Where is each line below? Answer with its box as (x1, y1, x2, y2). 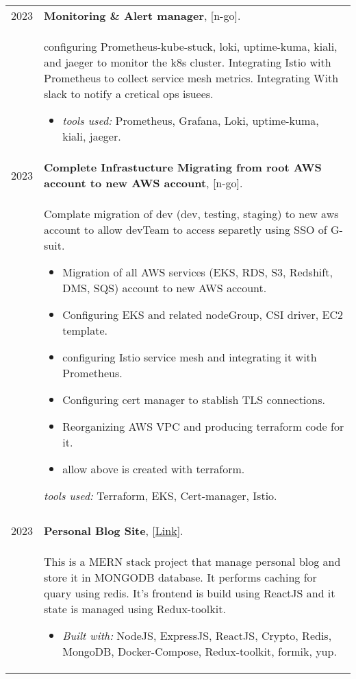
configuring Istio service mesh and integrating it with (62, 349, 317, 365)
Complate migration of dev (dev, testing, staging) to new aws (44, 206, 339, 222)
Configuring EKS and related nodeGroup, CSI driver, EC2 (62, 307, 343, 322)
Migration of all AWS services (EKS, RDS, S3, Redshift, (62, 264, 333, 280)
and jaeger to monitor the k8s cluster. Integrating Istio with (44, 54, 331, 70)
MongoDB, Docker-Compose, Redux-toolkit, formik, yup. (62, 643, 337, 659)
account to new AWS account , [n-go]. (44, 175, 243, 191)
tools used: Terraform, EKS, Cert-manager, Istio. (44, 488, 277, 503)
